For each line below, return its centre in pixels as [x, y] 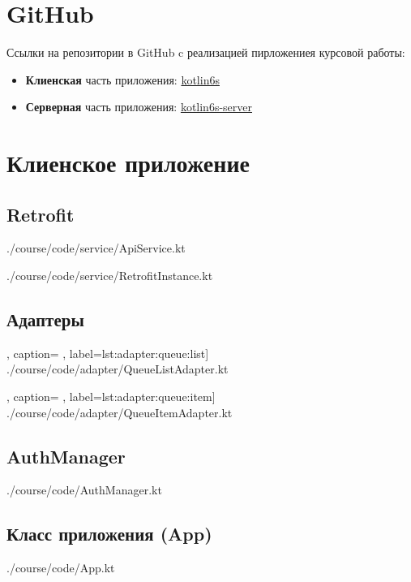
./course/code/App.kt [61, 568]
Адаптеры [45, 319]
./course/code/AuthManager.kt [84, 490]
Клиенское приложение [128, 163]
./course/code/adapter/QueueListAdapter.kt [118, 369]
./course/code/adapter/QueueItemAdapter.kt [120, 412]
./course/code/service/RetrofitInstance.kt [110, 276]
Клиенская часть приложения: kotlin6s [122, 79]
